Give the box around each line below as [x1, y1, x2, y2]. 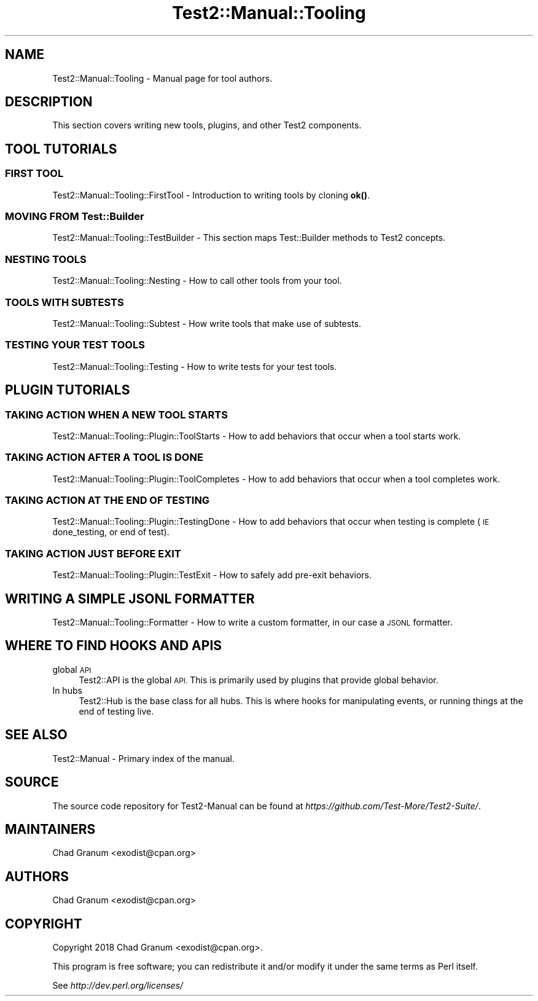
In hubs [52, 685, 82, 696]
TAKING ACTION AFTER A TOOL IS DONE [5, 451, 203, 464]
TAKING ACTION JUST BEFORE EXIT [5, 547, 181, 560]
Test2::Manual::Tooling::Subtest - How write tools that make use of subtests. [52, 318, 362, 329]
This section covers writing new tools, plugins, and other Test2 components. [52, 120, 362, 131]
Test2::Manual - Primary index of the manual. [52, 753, 235, 764]
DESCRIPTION [5, 94, 93, 110]
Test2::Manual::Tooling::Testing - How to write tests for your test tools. [52, 361, 337, 372]
